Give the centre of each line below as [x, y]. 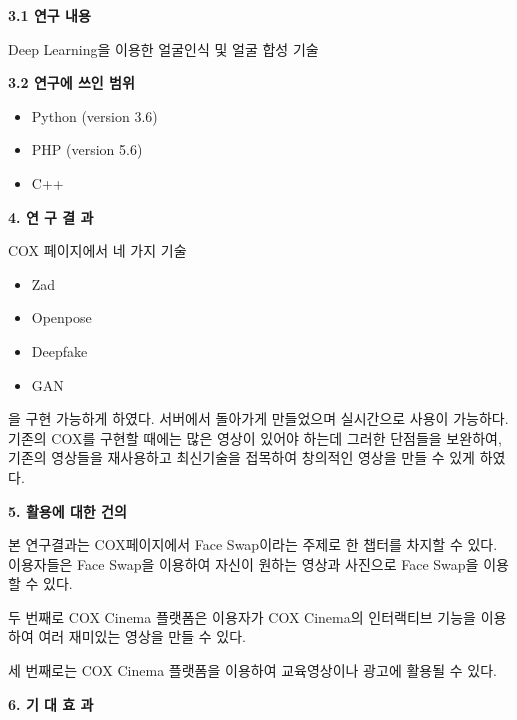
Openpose [61, 317]
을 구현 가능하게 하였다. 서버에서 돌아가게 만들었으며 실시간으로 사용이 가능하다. [258, 418]
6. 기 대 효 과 [51, 703]
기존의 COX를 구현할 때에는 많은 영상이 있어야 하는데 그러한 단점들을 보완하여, [255, 437]
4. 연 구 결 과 [51, 216]
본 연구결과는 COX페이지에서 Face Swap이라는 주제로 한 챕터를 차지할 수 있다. [253, 544]
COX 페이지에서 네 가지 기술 [97, 250]
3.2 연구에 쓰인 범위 [71, 82]
